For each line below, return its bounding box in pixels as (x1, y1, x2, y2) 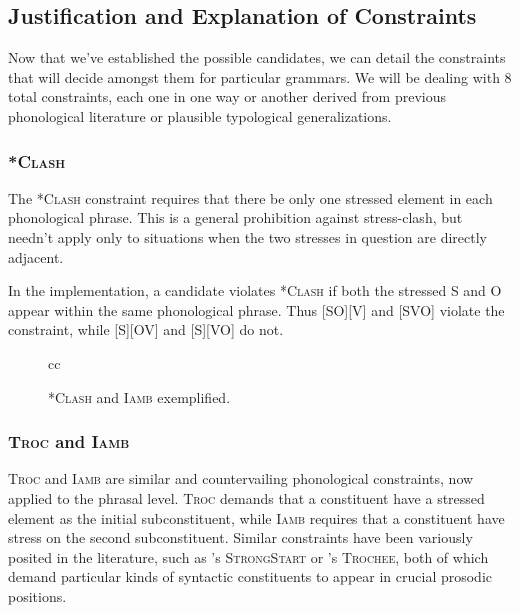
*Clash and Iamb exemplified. (48, 386, 231, 407)
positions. (8, 585, 67, 606)
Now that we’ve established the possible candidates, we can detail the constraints (8, 47, 506, 68)
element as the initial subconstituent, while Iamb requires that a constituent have (8, 507, 505, 528)
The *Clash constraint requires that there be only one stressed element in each (8, 187, 493, 208)
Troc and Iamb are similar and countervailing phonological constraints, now (8, 468, 474, 489)
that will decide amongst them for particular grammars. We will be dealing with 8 (8, 66, 512, 87)
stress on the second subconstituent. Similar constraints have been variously (8, 527, 473, 548)
